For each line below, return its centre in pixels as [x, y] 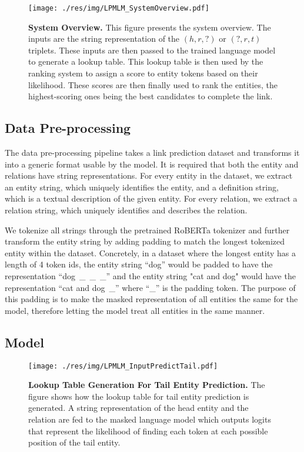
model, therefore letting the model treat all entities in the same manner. [135, 310]
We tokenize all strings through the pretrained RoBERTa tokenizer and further [147, 230]
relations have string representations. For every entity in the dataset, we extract [149, 175]
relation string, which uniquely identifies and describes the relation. [126, 210]
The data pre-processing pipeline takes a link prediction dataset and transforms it [152, 153]
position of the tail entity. [74, 442]
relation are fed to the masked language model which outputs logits [150, 419]
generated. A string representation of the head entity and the [138, 408]
